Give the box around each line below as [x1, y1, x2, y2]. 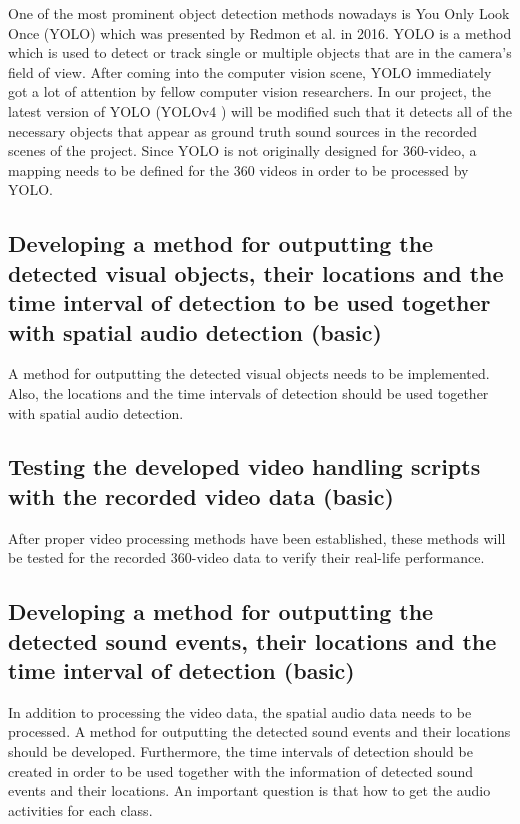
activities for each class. [8, 799, 153, 820]
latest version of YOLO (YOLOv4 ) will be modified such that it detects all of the [8, 100, 512, 121]
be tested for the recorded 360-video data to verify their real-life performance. [8, 547, 485, 568]
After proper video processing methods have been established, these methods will [8, 527, 506, 548]
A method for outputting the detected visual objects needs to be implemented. [8, 363, 490, 384]
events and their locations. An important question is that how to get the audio [8, 780, 491, 801]
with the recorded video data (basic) [8, 480, 394, 511]
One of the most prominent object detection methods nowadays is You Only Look [8, 3, 510, 23]
